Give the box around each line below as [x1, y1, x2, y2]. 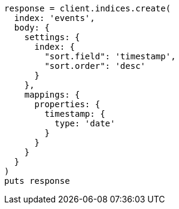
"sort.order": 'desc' [44, 61, 146, 71]
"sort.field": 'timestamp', [44, 52, 176, 61]
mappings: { [24, 90, 80, 99]
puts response [4, 176, 70, 186]
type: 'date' [54, 119, 116, 128]
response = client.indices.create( [4, 4, 171, 13]
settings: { [24, 32, 80, 42]
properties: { [34, 99, 101, 109]
